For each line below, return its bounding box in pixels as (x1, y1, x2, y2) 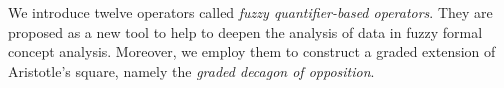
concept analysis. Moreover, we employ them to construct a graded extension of (8, 41, 496, 62)
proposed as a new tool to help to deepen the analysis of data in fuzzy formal (8, 21, 483, 42)
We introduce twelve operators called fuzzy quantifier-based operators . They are (8, 2, 493, 22)
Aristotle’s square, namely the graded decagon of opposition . (8, 60, 375, 81)
